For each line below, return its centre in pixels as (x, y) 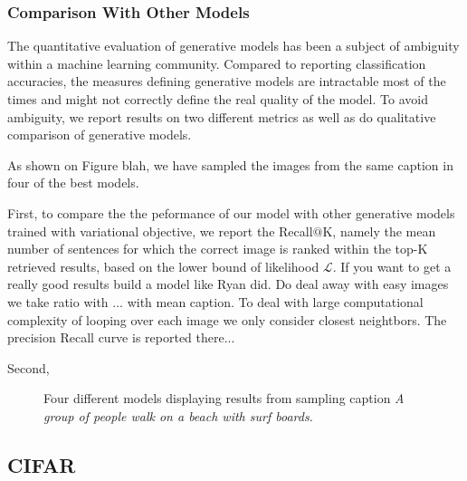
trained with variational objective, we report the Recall (160, 231)
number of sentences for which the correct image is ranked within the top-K (218, 249)
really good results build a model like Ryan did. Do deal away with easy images (228, 284)
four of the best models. (73, 183)
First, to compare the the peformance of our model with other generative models (231, 212)
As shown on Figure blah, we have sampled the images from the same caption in (230, 164)
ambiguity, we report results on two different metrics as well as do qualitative (222, 116)
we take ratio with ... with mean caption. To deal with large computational (215, 301)
